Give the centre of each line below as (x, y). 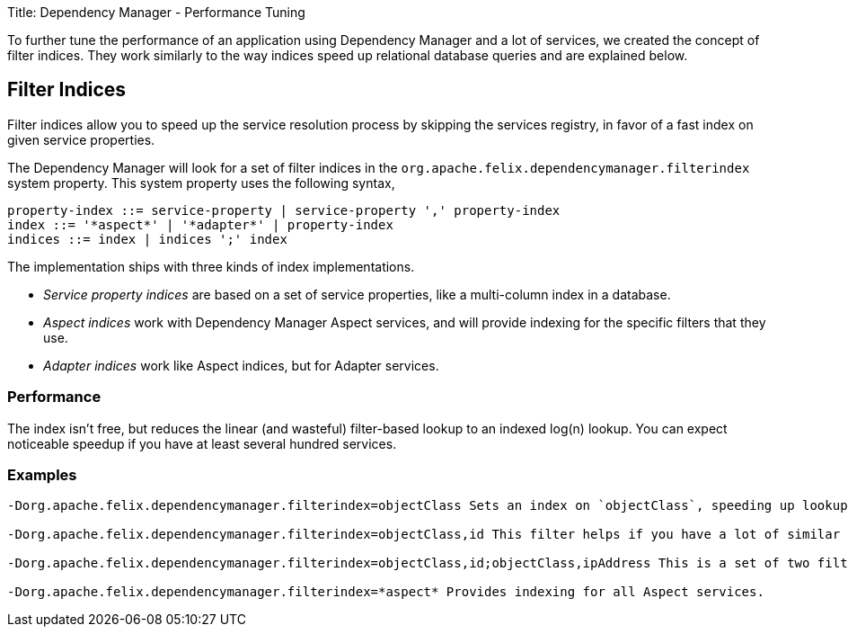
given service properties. (81, 139)
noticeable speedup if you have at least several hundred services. (202, 443)
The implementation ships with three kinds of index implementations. (211, 266)
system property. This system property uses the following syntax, (201, 183)
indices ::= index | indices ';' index (147, 239)
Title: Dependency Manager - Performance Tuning (156, 12)
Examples (42, 474)
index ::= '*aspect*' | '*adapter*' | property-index (200, 224)
